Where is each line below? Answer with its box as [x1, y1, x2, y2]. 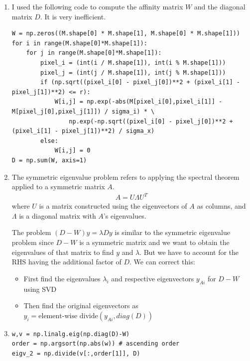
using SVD [23, 283, 57, 294]
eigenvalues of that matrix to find [11, 246, 114, 257]
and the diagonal [194, 1, 246, 11]
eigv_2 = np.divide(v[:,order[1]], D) [11, 350, 140, 357]
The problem [11, 227, 51, 238]
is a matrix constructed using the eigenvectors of [39, 201, 187, 211]
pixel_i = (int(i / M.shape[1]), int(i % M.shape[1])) [40, 59, 226, 66]
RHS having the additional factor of [11, 256, 122, 267]
